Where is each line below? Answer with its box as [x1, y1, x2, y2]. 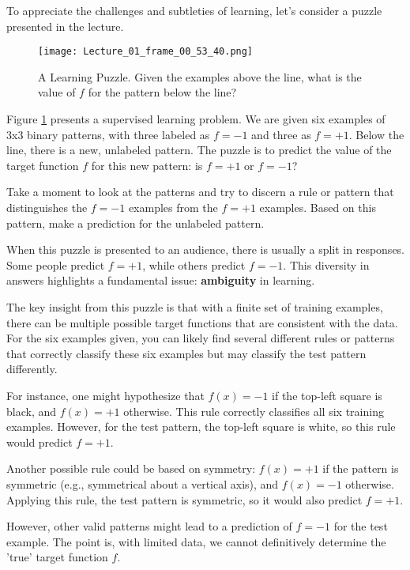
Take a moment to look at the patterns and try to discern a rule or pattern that [6, 183, 394, 200]
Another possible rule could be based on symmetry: [6, 460, 256, 477]
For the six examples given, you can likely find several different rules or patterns [6, 330, 395, 346]
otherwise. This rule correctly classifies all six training [123, 402, 384, 419]
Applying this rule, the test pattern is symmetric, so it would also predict [6, 491, 363, 508]
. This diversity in [283, 256, 370, 273]
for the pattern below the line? [88, 84, 237, 100]
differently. [6, 360, 58, 377]
